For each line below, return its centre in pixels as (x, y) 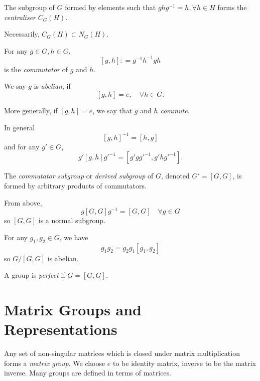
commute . (175, 111)
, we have (74, 237)
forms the (232, 7)
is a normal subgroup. (72, 220)
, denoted (175, 176)
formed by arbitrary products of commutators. (75, 185)
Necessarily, (22, 34)
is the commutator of (36, 69)
